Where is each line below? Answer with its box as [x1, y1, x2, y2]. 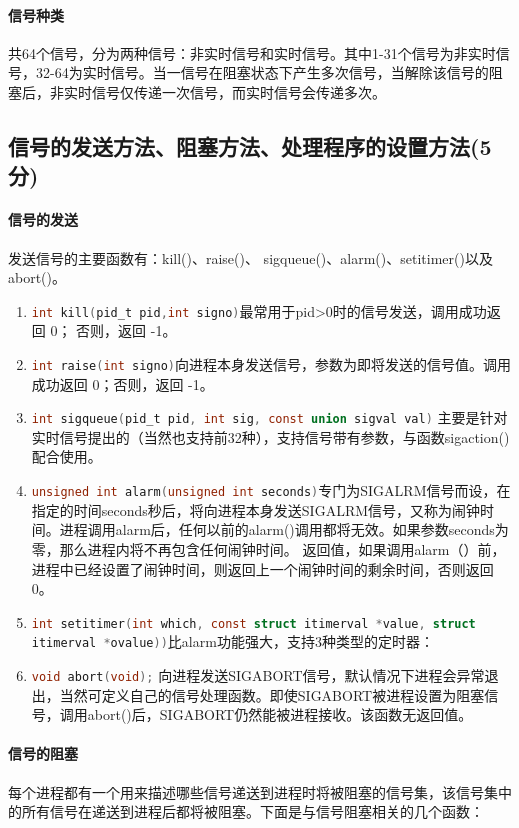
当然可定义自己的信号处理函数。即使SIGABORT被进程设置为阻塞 [59, 684, 485, 705]
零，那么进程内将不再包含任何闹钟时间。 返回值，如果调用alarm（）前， [31, 538, 506, 559]
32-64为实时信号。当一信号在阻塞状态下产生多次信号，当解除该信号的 [35, 62, 489, 83]
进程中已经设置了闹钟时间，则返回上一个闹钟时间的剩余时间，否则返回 [31, 558, 494, 579]
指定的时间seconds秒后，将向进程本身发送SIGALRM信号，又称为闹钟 [31, 499, 481, 520]
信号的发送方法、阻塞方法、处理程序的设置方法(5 [8, 130, 492, 161]
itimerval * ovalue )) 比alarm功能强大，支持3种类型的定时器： [31, 631, 434, 652]
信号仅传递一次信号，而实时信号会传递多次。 [91, 81, 386, 102]
